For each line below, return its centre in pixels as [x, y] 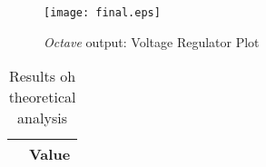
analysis [42, 118]
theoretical [42, 97]
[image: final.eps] [102, 13]
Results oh [42, 76]
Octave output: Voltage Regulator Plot [152, 41]
